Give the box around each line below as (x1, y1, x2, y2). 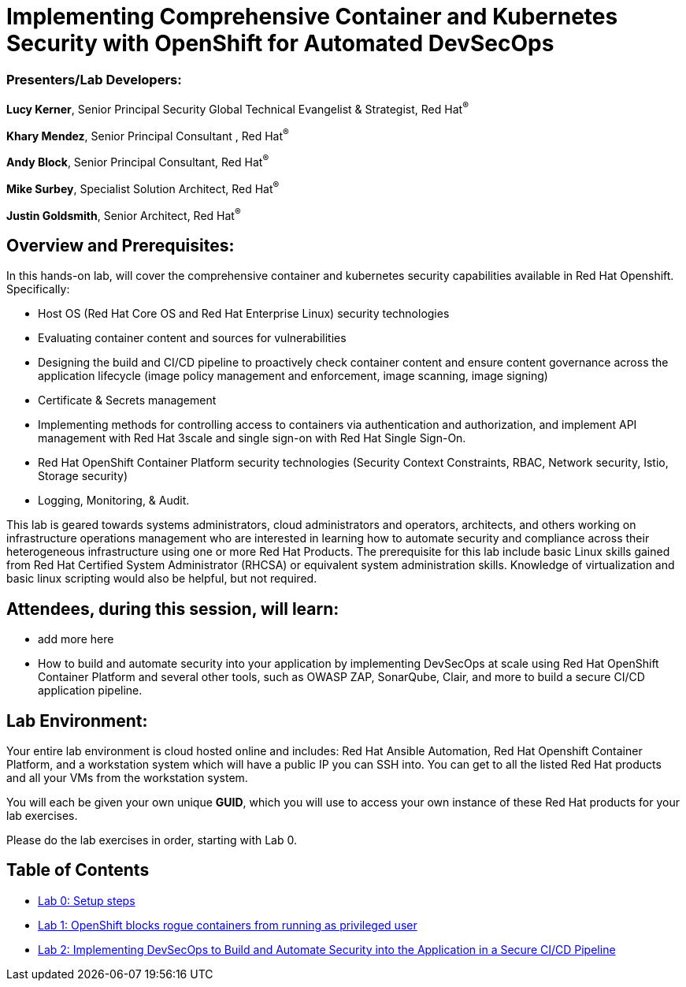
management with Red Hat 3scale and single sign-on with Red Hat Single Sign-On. (38, 431, 466, 445)
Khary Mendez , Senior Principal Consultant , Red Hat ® (6, 126, 289, 143)
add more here (38, 632, 114, 646)
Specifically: (6, 282, 70, 296)
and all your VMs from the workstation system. (6, 770, 248, 784)
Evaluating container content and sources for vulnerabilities (38, 331, 347, 345)
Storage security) (38, 469, 128, 483)
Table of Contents (6, 860, 150, 881)
